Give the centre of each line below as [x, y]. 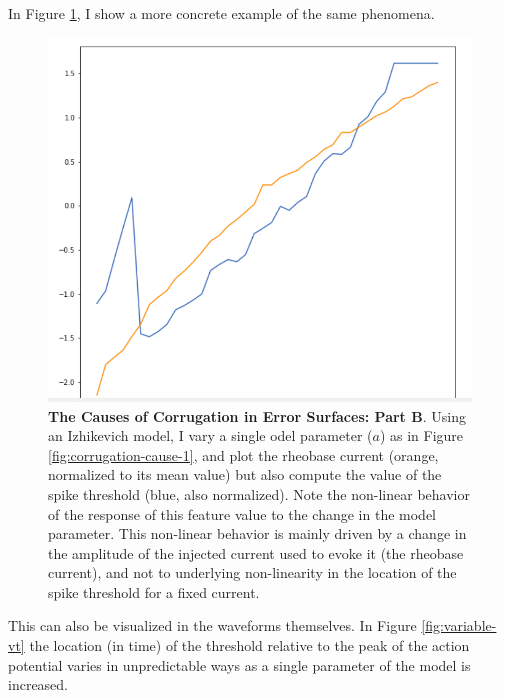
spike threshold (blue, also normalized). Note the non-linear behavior [259, 493]
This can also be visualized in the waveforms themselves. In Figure [212, 625]
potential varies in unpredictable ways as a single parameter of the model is [239, 664]
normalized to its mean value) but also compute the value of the [245, 474]
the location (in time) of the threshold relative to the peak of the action [249, 645]
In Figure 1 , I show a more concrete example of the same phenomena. [221, 13]
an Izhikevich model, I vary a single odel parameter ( [210, 435]
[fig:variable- [459, 625]
